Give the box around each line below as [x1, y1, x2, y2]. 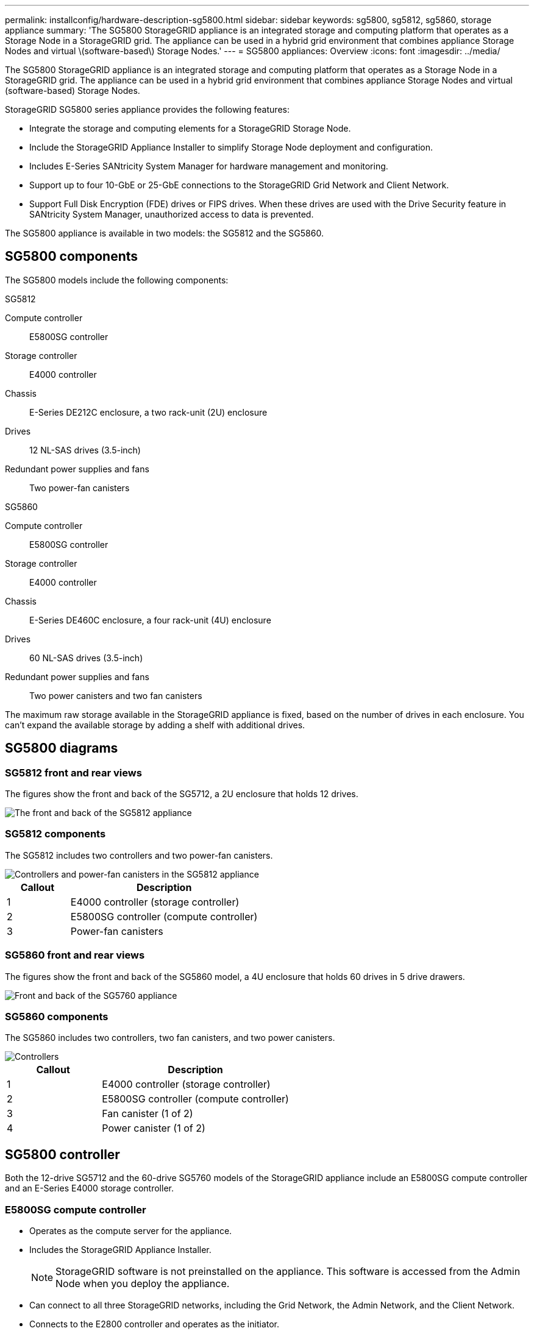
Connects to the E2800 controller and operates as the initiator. [29, 1318, 280, 1329]
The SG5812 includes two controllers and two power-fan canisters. [5, 850, 273, 861]
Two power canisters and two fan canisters [29, 690, 202, 701]
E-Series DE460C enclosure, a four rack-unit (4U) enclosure [29, 614, 271, 625]
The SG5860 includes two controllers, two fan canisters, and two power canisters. [5, 1032, 335, 1043]
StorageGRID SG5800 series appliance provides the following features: [5, 104, 290, 115]
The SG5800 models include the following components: [5, 274, 229, 285]
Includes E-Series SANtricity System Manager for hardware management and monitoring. [29, 161, 388, 171]
